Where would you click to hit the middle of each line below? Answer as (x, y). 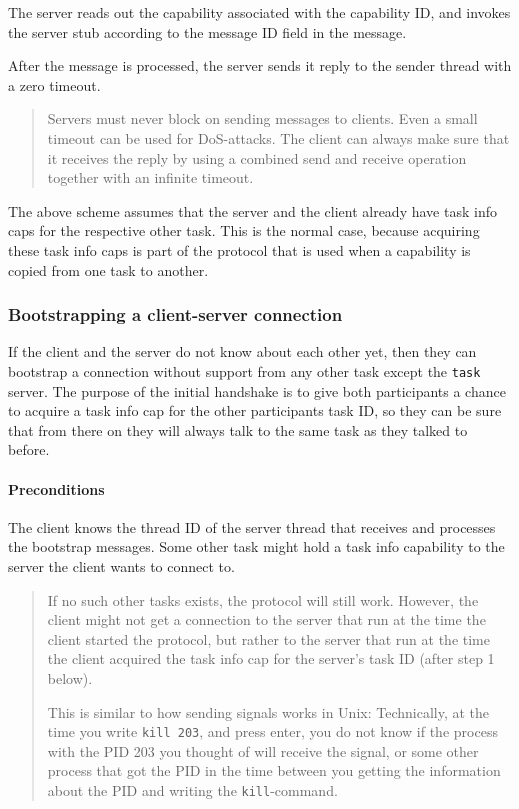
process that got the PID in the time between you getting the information (274, 770)
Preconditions (56, 488)
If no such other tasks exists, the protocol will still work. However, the (263, 599)
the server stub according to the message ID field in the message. (207, 31)
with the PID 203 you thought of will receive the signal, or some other (263, 750)
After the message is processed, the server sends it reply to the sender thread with (260, 65)
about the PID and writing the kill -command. (192, 789)
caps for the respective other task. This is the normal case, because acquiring (244, 230)
